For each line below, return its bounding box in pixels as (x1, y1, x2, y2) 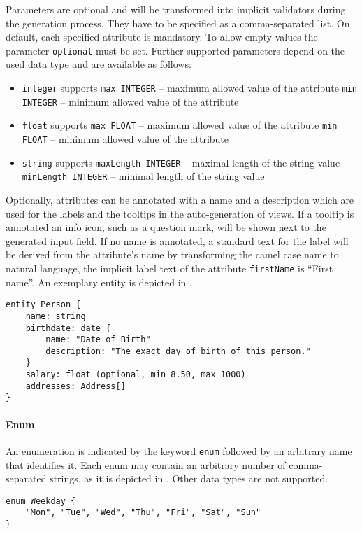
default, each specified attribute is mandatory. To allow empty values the (6, 29, 318, 44)
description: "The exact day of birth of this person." (45, 346, 311, 356)
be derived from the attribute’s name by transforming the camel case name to (6, 247, 339, 262)
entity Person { (6, 300, 81, 310)
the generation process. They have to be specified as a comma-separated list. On (6, 15, 350, 30)
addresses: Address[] (25, 381, 126, 391)
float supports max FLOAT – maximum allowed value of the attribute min (22, 118, 338, 132)
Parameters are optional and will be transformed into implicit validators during (6, 2, 346, 16)
